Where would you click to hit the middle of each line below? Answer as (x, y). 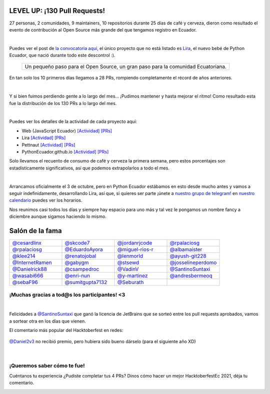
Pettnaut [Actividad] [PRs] (48, 144)
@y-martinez (132, 276)
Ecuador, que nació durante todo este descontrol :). (62, 55)
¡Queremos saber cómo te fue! (47, 366)
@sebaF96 (25, 282)
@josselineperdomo (193, 262)
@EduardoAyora (84, 249)
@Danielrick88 (30, 269)
